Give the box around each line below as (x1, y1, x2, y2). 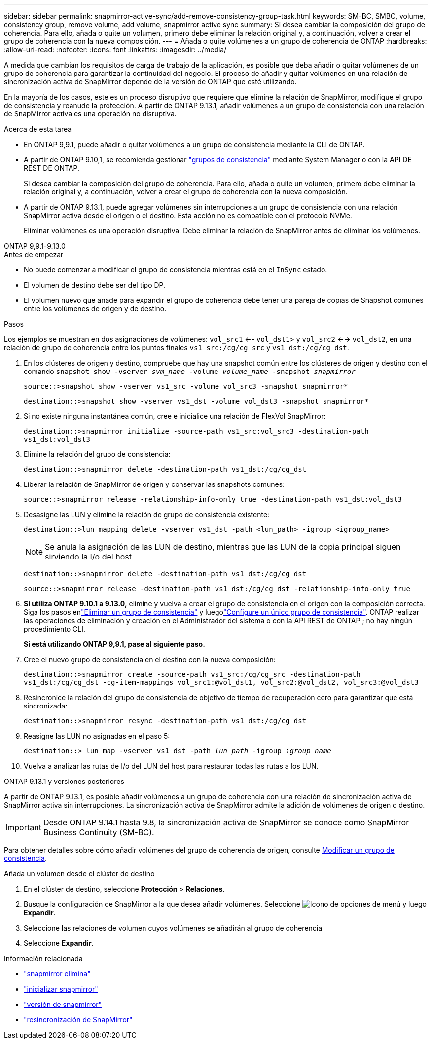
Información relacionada (4, 954, 83, 963)
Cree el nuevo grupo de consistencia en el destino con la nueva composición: (24, 655, 276, 664)
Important (5, 822, 41, 832)
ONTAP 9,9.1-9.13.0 (4, 242, 66, 250)
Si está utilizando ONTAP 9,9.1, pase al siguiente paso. (24, 640, 205, 648)
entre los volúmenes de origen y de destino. (24, 304, 167, 313)
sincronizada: (24, 702, 68, 710)
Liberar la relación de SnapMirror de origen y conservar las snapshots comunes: (24, 480, 285, 488)
